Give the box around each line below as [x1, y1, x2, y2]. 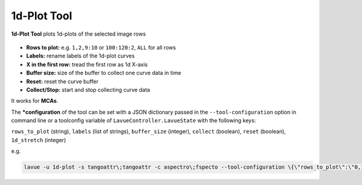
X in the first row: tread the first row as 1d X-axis [26, 60, 148, 68]
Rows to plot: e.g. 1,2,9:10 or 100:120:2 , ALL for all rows [26, 44, 176, 51]
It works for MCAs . [11, 97, 59, 105]
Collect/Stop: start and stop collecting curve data [26, 86, 150, 93]
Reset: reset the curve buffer [26, 77, 99, 85]
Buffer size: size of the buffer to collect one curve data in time [26, 70, 182, 77]
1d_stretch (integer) [11, 136, 66, 143]
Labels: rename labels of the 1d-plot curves [26, 52, 135, 60]
